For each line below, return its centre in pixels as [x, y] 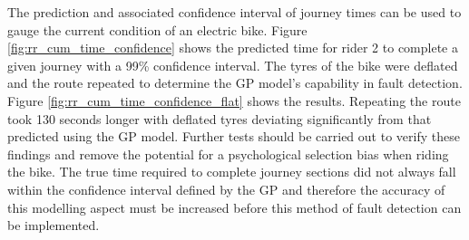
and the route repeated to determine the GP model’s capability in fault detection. [235, 83]
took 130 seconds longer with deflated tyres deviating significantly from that [220, 118]
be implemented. [54, 225]
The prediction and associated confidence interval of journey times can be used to [234, 12]
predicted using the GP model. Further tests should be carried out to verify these [234, 136]
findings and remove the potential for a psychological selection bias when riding [228, 154]
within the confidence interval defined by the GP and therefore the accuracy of [226, 189]
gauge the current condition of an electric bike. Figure [157, 29]
